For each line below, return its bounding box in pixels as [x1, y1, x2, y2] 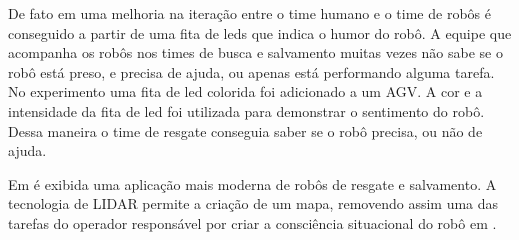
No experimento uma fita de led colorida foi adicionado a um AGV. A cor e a [8, 81, 483, 102]
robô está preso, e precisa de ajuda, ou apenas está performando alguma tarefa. [8, 61, 495, 82]
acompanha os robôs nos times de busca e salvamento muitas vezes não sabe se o [8, 42, 503, 63]
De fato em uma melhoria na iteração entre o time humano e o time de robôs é [8, 3, 491, 23]
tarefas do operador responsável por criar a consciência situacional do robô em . [8, 212, 497, 233]
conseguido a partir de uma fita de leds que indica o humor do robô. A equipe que [8, 22, 512, 43]
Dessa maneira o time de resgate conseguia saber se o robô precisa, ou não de [8, 120, 483, 141]
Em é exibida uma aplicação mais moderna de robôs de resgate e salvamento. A [8, 173, 497, 194]
